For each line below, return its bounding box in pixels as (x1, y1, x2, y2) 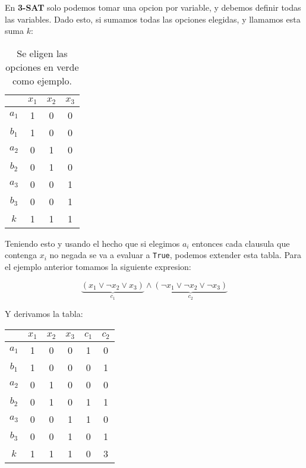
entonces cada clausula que (192, 237, 290, 249)
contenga (5, 249, 37, 261)
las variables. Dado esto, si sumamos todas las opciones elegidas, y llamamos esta (5, 12, 301, 25)
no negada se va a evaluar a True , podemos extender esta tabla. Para (49, 249, 302, 261)
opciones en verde (5, 59, 79, 74)
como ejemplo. (12, 73, 72, 87)
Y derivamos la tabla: (5, 307, 83, 320)
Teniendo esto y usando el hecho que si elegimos (5, 237, 180, 249)
